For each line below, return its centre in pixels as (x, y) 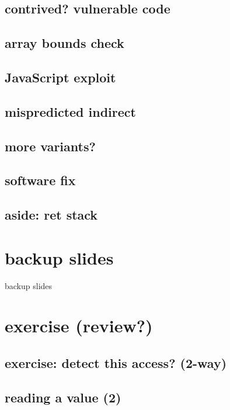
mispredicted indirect (70, 111)
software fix (40, 180)
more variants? (50, 146)
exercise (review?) (79, 326)
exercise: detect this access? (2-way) (116, 362)
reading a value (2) (63, 397)
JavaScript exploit (60, 77)
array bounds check (65, 43)
